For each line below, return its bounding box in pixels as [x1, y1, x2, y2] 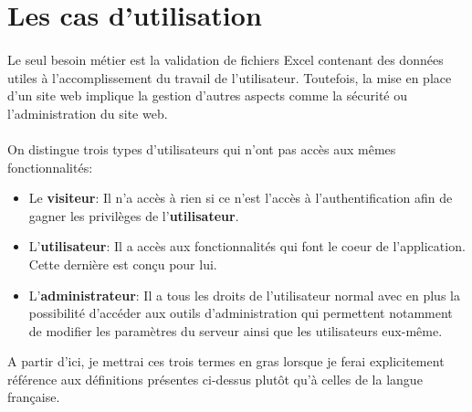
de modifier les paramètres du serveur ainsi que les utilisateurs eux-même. [28, 321, 443, 340]
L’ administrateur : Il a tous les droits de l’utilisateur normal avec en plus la [28, 285, 460, 304]
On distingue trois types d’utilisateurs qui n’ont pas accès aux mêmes [7, 139, 396, 158]
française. [7, 387, 60, 407]
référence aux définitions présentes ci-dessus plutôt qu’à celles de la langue [7, 369, 423, 388]
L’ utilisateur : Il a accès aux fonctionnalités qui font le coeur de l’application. [28, 237, 466, 256]
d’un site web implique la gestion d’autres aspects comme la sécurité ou [7, 86, 407, 105]
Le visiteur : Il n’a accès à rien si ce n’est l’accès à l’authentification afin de [28, 188, 453, 207]
